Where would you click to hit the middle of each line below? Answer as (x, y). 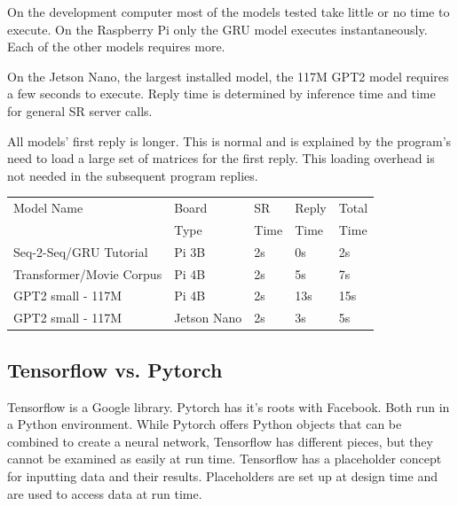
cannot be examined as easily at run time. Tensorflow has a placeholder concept (225, 459)
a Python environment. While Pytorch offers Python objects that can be (205, 424)
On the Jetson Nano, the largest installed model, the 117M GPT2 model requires (228, 76)
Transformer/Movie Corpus (88, 273)
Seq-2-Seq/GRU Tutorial (81, 251)
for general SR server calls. (80, 110)
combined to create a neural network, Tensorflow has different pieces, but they (220, 441)
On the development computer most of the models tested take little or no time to (229, 12)
